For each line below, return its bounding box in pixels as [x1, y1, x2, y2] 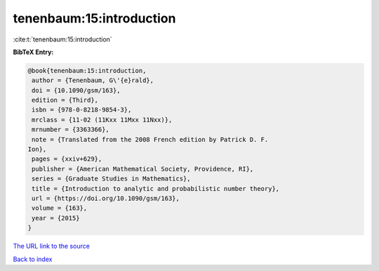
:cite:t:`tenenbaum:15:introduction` [13, 35, 112, 44]
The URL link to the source [13, 242, 91, 251]
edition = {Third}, [32, 96, 98, 105]
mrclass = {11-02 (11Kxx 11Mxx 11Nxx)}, [32, 116, 173, 124]
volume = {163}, [32, 204, 88, 212]
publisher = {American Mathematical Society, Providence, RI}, [32, 165, 254, 173]
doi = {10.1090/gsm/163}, [32, 86, 121, 94]
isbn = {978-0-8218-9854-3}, [32, 106, 132, 114]
